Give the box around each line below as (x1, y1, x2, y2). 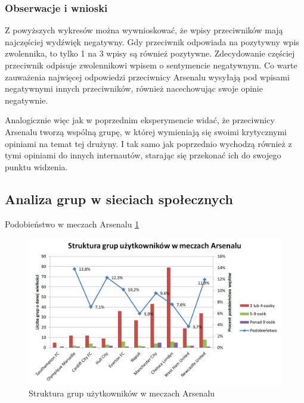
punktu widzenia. (5, 160, 68, 173)
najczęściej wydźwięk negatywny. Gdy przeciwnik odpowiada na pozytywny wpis (5, 35, 299, 48)
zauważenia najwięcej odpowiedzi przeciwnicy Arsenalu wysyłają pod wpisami (5, 70, 290, 83)
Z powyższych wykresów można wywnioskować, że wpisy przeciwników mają (5, 24, 283, 36)
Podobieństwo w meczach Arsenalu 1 (5, 217, 139, 230)
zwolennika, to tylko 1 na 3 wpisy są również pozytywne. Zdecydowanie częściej (5, 47, 295, 60)
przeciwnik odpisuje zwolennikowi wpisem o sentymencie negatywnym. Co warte (5, 59, 297, 71)
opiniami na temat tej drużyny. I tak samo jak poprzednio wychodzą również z (5, 137, 292, 149)
